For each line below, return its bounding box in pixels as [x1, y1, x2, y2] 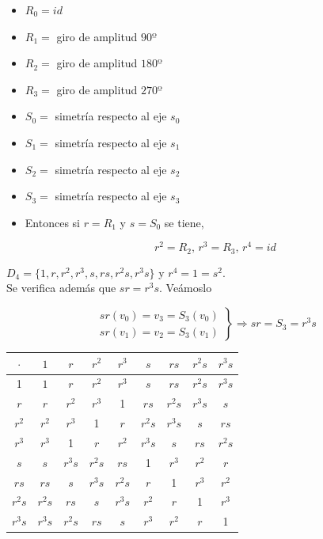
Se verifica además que [6, 279, 116, 296]
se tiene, [164, 214, 204, 230]
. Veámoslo [158, 279, 212, 296]
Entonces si [25, 214, 80, 230]
